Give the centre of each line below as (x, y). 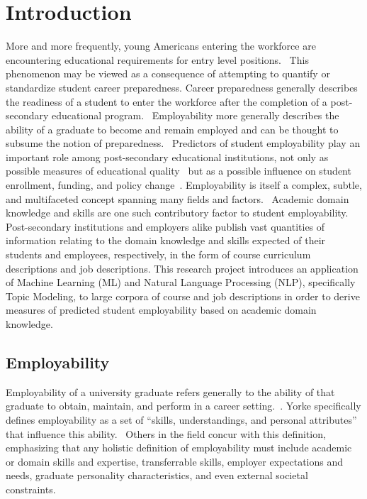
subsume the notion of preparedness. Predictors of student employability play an (183, 143)
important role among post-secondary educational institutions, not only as (167, 157)
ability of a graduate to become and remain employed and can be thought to (172, 129)
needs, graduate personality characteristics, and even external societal (157, 475)
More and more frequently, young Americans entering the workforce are (161, 46)
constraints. (31, 489)
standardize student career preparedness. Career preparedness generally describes (182, 87)
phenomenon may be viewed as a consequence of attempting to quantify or (168, 73)
